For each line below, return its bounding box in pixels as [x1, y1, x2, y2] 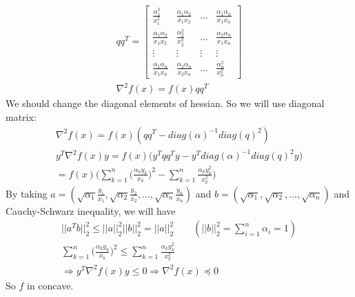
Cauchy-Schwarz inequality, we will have [6, 203, 176, 218]
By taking [6, 186, 48, 200]
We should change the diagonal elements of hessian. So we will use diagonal [6, 96, 325, 111]
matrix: [6, 109, 37, 124]
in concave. [26, 278, 74, 292]
